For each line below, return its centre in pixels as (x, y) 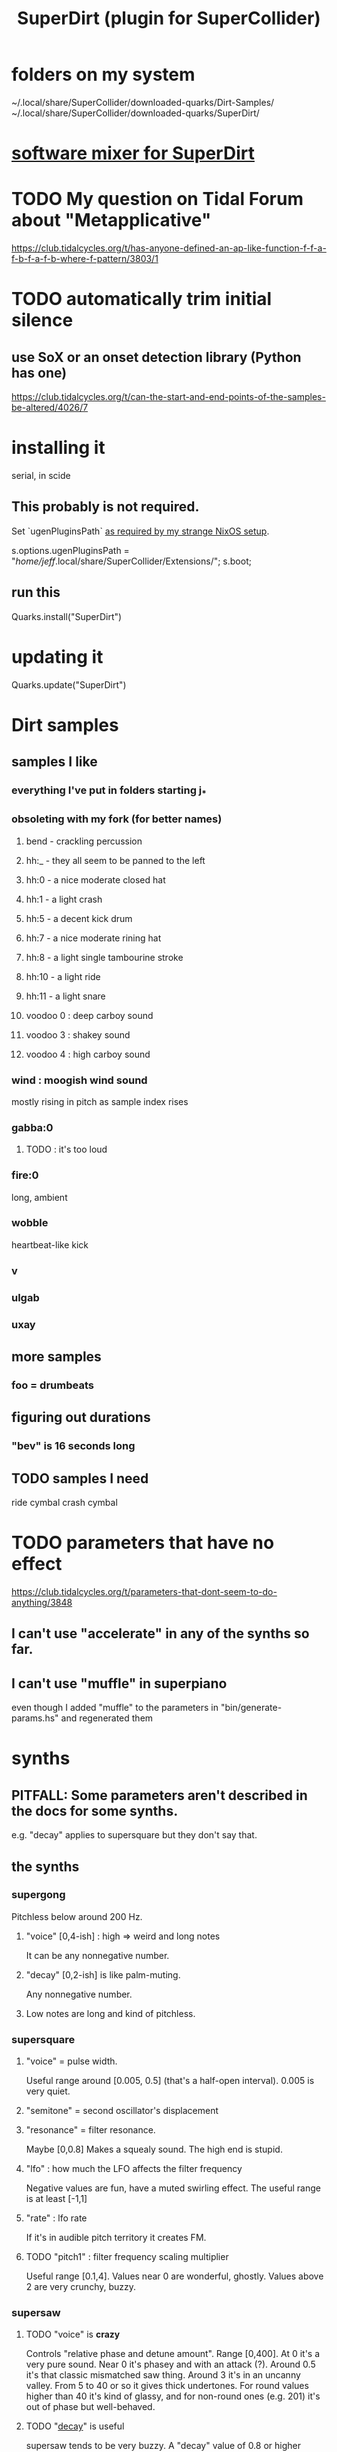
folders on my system (103, 74)
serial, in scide (41, 475)
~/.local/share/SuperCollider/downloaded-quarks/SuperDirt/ (135, 113)
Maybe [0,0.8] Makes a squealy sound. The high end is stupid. (154, 2149)
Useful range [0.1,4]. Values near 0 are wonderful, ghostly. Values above (174, 2276)
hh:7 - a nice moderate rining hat (93, 938)
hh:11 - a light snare (65, 996)
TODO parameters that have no (143, 1543)
